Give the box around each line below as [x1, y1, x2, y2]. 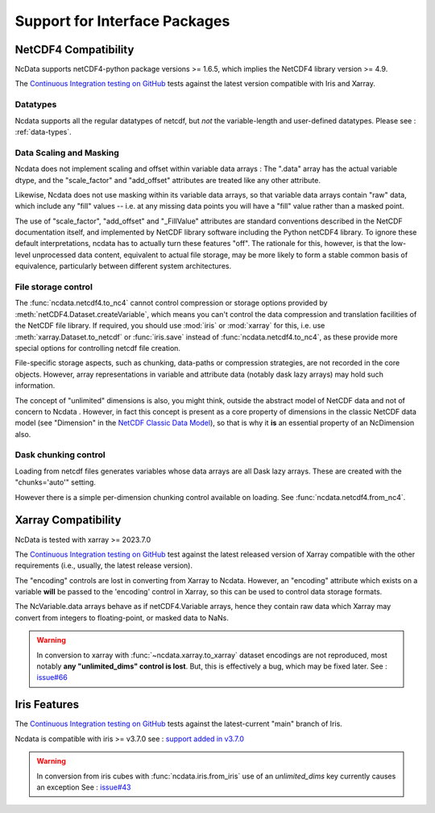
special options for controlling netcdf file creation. [14, 343, 181, 352]
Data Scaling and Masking [14, 147, 120, 158]
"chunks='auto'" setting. [14, 477, 97, 487]
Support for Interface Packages [14, 12, 230, 30]
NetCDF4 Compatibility [14, 43, 135, 56]
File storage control [14, 281, 93, 293]
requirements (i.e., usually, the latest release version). [14, 561, 193, 570]
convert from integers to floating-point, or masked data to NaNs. [14, 613, 230, 623]
